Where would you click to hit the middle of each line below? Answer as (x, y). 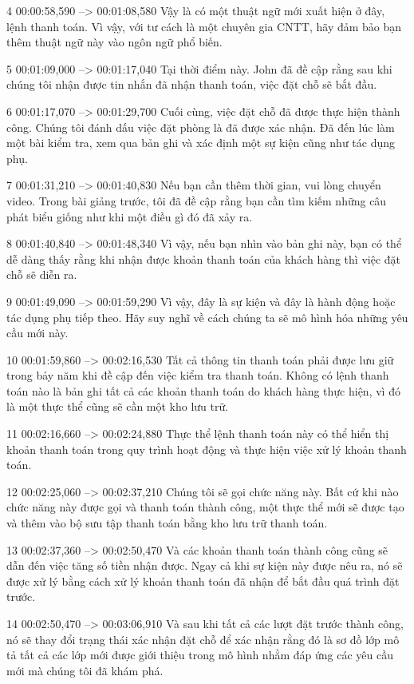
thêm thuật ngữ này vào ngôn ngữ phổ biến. (114, 42)
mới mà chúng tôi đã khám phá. (85, 670)
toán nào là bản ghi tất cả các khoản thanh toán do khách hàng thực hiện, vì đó (203, 390)
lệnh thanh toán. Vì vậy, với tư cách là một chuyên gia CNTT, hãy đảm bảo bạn (204, 26)
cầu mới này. (37, 333)
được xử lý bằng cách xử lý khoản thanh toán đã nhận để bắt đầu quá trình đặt (203, 581)
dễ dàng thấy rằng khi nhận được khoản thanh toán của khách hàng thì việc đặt (204, 258)
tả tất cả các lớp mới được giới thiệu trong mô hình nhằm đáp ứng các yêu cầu (200, 655)
